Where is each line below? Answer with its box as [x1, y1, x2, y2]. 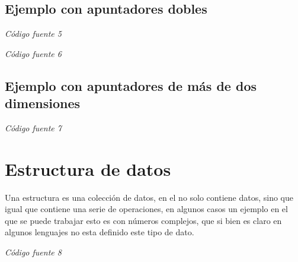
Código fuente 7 [5, 121, 62, 134]
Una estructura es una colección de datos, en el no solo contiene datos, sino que [5, 191, 293, 203]
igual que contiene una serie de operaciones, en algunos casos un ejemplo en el [5, 203, 288, 215]
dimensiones [5, 94, 81, 112]
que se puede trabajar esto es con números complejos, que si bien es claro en [5, 214, 282, 226]
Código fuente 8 [5, 246, 62, 258]
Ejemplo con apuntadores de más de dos [5, 76, 257, 94]
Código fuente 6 [5, 47, 62, 59]
